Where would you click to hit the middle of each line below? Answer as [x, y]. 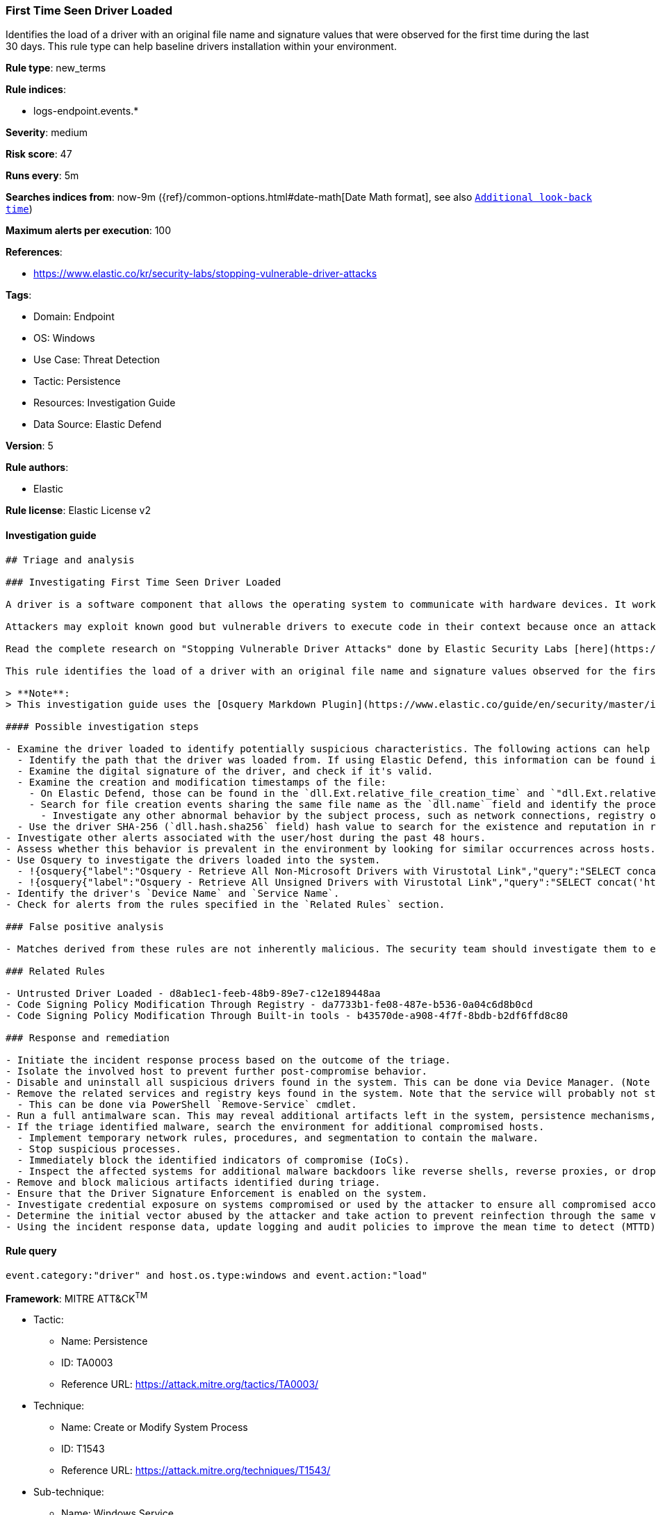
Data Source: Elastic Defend [98, 424]
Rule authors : [37, 467]
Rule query [31, 1251]
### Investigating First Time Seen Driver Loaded [143, 582]
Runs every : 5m [42, 176]
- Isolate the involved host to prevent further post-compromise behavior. [216, 1071]
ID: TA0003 [87, 1363]
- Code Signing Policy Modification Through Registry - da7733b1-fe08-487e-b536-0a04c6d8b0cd [269, 1004]
